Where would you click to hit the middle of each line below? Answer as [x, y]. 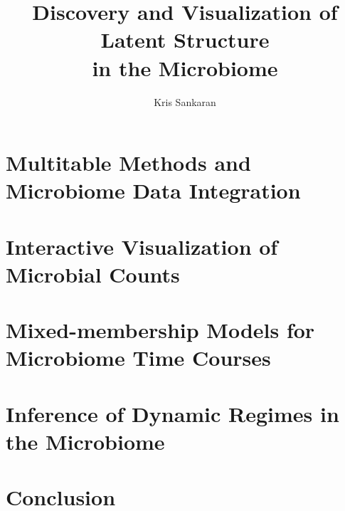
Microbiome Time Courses [138, 358]
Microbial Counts [93, 274]
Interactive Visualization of [142, 246]
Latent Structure [185, 39]
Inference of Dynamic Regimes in [172, 413]
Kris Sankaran [185, 101]
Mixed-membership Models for [160, 330]
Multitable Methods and [128, 163]
